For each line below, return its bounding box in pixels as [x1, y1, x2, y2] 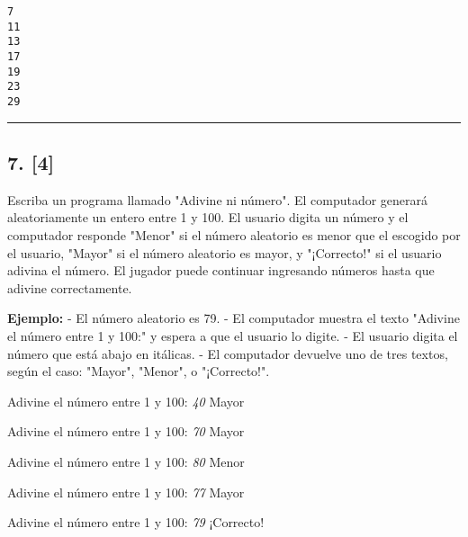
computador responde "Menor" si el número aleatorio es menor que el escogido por [7, 225, 461, 244]
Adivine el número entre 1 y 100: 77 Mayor [7, 482, 245, 501]
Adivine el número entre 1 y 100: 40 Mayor [7, 391, 245, 410]
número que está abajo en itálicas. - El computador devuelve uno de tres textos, [7, 344, 448, 362]
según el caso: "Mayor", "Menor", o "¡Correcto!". [7, 362, 270, 380]
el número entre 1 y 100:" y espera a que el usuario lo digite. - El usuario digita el [7, 326, 458, 345]
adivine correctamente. [7, 278, 132, 297]
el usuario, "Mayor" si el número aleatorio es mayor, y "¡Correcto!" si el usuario [7, 243, 442, 262]
